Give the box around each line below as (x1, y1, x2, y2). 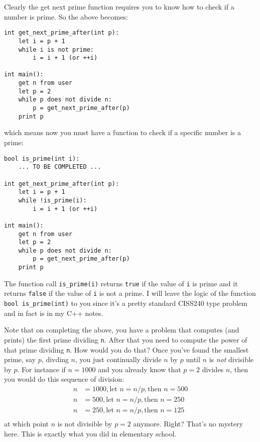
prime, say (4, 354, 36, 365)
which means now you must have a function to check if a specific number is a (4, 127, 241, 138)
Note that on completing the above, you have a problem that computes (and (4, 324, 239, 335)
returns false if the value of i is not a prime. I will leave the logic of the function (4, 288, 256, 298)
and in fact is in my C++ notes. (4, 307, 103, 318)
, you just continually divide (75, 354, 162, 365)
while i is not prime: (18, 46, 94, 53)
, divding (41, 354, 69, 365)
